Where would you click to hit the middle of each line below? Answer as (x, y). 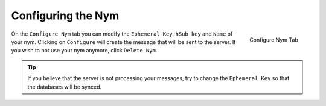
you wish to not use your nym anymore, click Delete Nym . (84, 51)
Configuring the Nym (65, 16)
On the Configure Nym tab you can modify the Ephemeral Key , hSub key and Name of (122, 34)
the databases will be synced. (65, 87)
